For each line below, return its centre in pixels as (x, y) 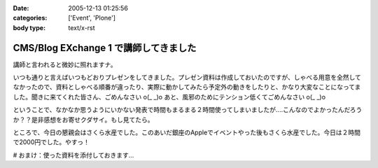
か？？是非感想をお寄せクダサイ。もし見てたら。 (83, 120)
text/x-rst (82, 27)
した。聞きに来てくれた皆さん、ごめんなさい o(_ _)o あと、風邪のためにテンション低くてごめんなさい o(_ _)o (169, 97)
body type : (29, 27)
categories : (30, 18)
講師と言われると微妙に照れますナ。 (65, 64)
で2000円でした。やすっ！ (51, 142)
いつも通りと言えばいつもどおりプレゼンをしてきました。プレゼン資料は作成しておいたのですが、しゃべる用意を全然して (187, 78)
